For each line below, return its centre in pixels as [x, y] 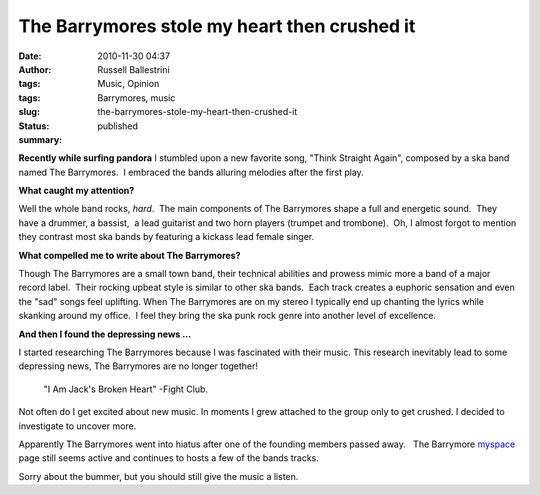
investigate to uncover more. [77, 426]
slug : [29, 112]
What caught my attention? [76, 191]
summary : [40, 139]
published [118, 126]
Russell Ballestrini [133, 69]
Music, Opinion [128, 84]
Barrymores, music [136, 97]
